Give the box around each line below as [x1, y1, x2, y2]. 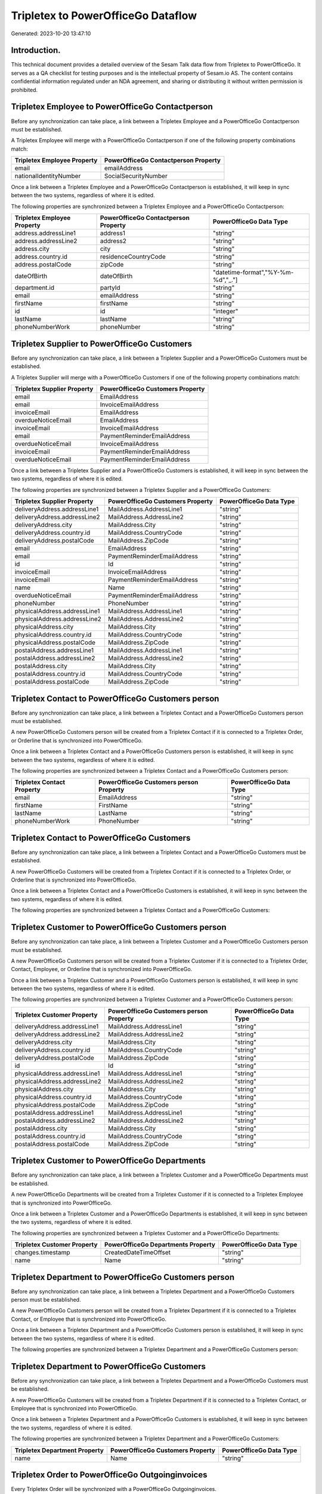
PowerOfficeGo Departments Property [104, 1241, 216, 1249]
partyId [100, 284, 120, 292]
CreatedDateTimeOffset [104, 1248, 171, 1257]
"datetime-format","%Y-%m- [212, 268, 294, 277]
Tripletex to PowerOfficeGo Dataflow [11, 9, 197, 22]
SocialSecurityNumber [104, 172, 168, 180]
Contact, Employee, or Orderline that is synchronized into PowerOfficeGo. [11, 966, 193, 973]
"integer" [212, 307, 239, 316]
